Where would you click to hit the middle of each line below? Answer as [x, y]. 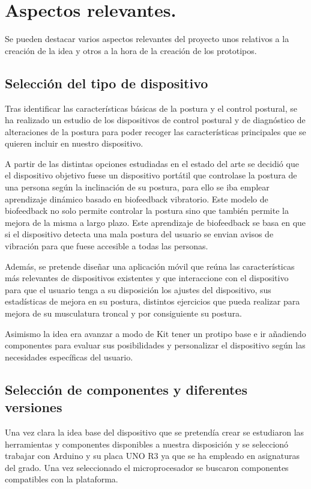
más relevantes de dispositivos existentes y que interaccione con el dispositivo [147, 278]
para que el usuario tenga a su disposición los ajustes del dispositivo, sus [138, 289]
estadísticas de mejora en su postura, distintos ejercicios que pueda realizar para [152, 301]
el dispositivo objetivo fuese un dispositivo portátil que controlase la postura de [151, 175]
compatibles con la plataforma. [62, 479]
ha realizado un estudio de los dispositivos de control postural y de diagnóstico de [155, 120]
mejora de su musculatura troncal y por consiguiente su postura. [123, 313]
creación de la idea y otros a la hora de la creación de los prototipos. [131, 50]
